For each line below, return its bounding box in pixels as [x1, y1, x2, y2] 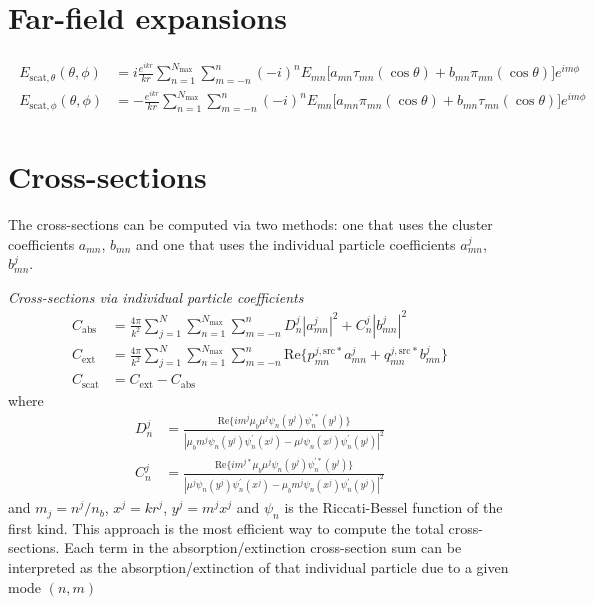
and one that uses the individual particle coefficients [136, 233, 456, 254]
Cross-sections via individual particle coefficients [8, 286, 304, 307]
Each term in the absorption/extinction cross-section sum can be [64, 537, 462, 558]
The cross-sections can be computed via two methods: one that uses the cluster [8, 214, 493, 235]
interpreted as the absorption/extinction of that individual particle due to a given [8, 557, 509, 578]
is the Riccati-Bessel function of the [284, 497, 503, 518]
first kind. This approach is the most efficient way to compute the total [8, 517, 444, 538]
